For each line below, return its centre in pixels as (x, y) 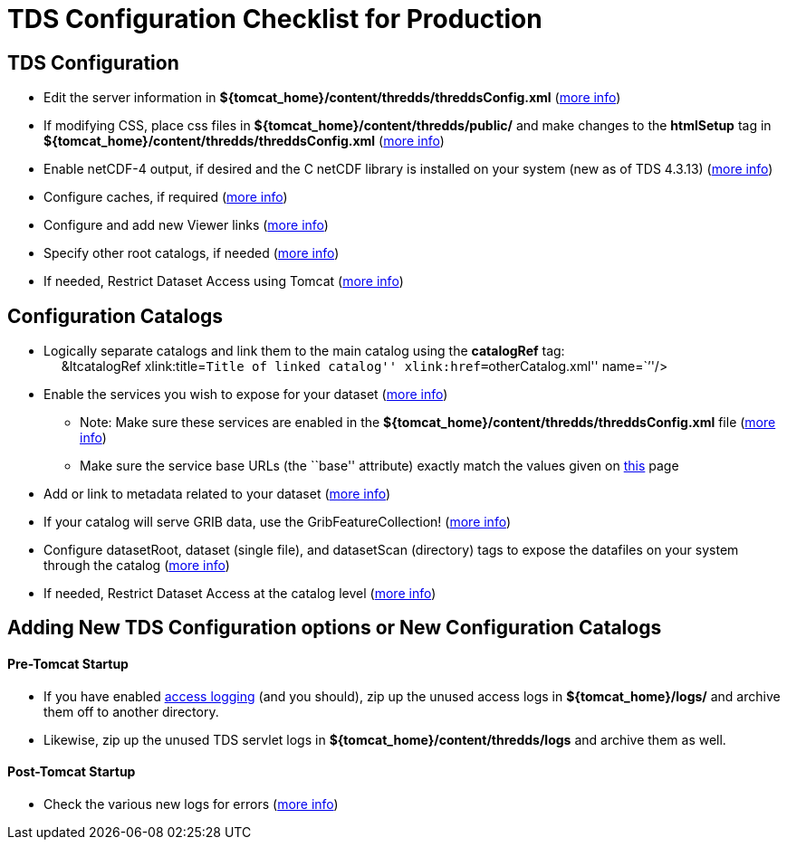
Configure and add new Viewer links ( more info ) (186, 225)
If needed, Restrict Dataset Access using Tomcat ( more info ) (224, 281)
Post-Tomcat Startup (72, 772)
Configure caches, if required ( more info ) (166, 197)
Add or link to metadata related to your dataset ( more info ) (217, 494)
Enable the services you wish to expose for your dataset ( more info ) (246, 395)
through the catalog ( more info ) (137, 566)
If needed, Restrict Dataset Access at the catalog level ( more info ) (240, 594)
